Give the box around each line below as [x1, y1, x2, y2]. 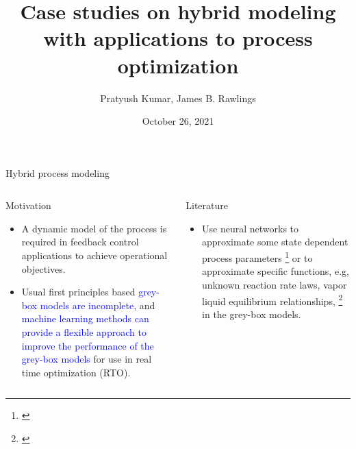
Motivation [5, 198, 51, 213]
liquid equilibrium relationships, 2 [202, 291, 343, 308]
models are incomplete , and [40, 298, 155, 312]
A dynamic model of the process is [21, 221, 167, 235]
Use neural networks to [202, 221, 299, 235]
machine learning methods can [21, 311, 149, 326]
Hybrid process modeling [5, 165, 110, 180]
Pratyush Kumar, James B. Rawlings [100, 90, 256, 105]
